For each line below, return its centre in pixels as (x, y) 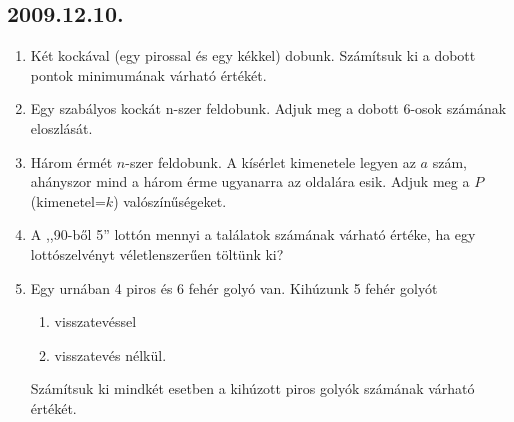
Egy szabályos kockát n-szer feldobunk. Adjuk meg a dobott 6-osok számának (268, 108)
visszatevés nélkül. (110, 354)
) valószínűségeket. (170, 200)
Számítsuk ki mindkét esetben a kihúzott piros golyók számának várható (252, 388)
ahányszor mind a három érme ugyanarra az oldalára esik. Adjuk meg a (250, 181)
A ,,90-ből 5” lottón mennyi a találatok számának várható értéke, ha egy (253, 234)
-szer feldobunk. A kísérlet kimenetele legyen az (270, 161)
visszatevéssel (95, 321)
